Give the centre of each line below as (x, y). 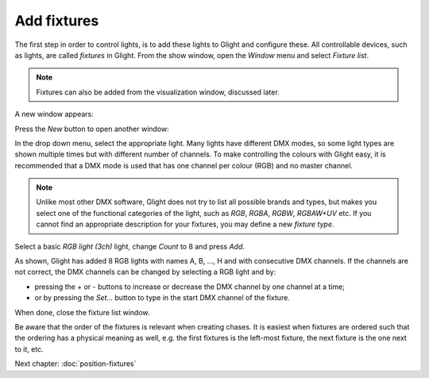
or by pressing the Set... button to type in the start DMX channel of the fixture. (162, 298)
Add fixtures (57, 21)
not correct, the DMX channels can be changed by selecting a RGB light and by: (145, 272)
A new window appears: (54, 114)
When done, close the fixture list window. (82, 312)
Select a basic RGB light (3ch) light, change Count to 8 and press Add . (130, 246)
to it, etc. (29, 349)
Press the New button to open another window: (92, 129)
